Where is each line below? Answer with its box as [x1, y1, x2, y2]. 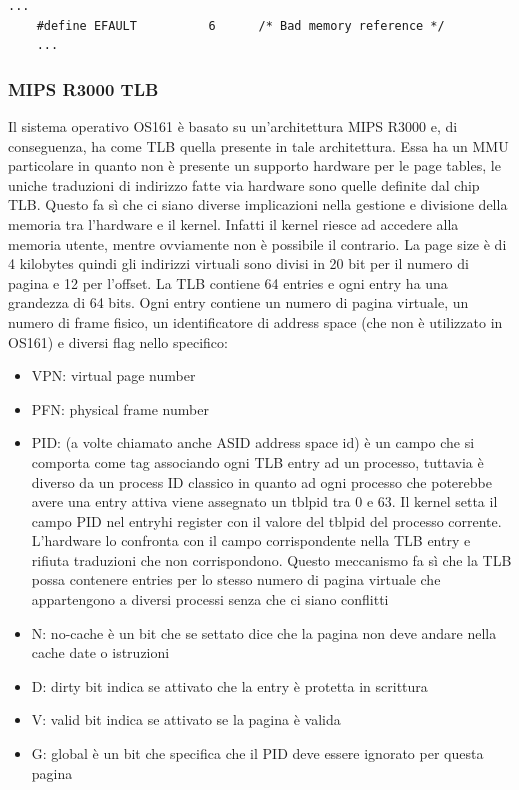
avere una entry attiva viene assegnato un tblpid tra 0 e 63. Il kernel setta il [31, 491, 498, 512]
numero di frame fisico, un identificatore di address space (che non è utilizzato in [8, 311, 503, 332]
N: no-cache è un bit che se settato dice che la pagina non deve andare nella [31, 622, 497, 643]
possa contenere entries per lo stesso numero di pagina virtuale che [31, 569, 441, 590]
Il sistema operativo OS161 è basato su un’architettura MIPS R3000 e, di [8, 116, 458, 136]
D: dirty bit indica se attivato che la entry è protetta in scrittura [31, 675, 428, 696]
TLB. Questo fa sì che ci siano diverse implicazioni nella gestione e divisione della [8, 194, 508, 215]
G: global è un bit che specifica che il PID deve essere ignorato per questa [31, 743, 484, 764]
